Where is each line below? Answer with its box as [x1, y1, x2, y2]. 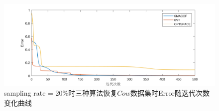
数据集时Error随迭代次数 [130, 88, 210, 98]
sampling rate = [4, 88, 53, 98]
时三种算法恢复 [68, 88, 117, 98]
